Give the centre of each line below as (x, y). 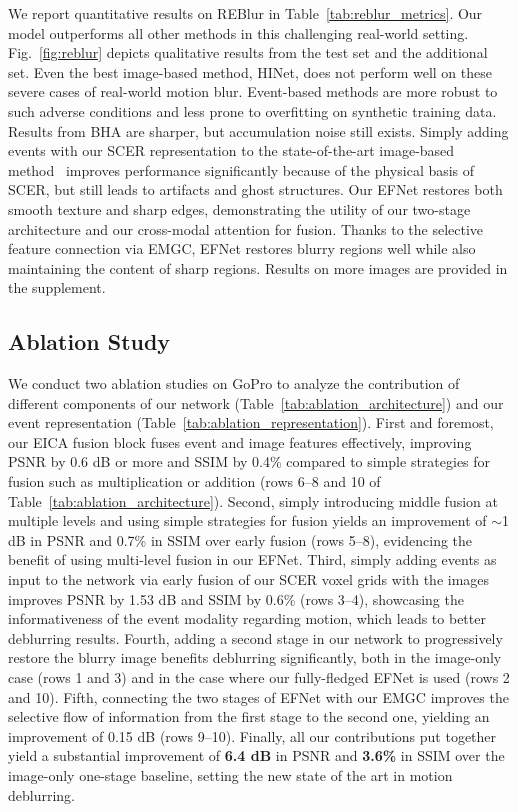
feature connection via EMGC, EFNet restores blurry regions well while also (242, 248)
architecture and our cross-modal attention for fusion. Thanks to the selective (246, 228)
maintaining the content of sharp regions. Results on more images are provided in (258, 267)
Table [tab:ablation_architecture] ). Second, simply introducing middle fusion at (253, 500)
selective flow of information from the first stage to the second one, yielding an (249, 716)
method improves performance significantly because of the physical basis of (241, 169)
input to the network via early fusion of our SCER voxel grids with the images (249, 579)
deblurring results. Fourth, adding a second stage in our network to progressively (255, 637)
